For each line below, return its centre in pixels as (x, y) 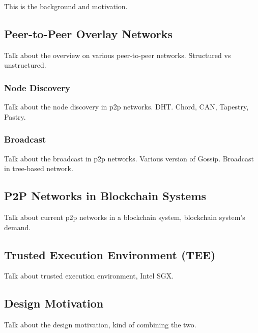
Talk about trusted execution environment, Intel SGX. (89, 276)
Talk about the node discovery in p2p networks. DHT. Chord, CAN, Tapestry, (126, 107)
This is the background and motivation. (66, 6)
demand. (18, 227)
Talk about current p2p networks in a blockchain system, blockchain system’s (125, 217)
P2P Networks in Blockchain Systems (105, 196)
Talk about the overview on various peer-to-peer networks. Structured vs (118, 55)
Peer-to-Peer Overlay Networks (89, 33)
